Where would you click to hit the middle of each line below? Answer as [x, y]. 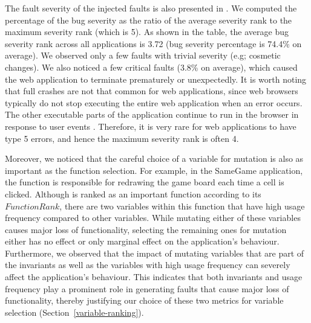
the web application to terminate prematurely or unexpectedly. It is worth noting [156, 79]
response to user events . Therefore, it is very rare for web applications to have [151, 126]
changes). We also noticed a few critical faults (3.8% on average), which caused [151, 67]
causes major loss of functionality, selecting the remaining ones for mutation [146, 229]
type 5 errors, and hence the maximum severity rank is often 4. [122, 138]
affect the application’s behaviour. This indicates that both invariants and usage [154, 277]
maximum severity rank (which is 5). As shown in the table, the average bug [147, 32]
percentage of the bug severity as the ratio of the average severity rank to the [149, 20]
